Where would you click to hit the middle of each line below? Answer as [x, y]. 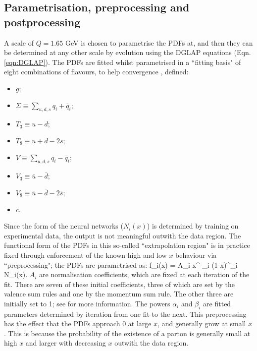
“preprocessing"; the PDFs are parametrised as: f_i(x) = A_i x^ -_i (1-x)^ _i [121, 264]
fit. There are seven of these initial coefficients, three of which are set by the [119, 284]
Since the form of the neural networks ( [64, 226]
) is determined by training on [193, 226]
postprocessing [42, 22]
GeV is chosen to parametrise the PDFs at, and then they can [159, 42]
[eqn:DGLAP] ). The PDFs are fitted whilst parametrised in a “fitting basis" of [123, 62]
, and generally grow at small [202, 323]
